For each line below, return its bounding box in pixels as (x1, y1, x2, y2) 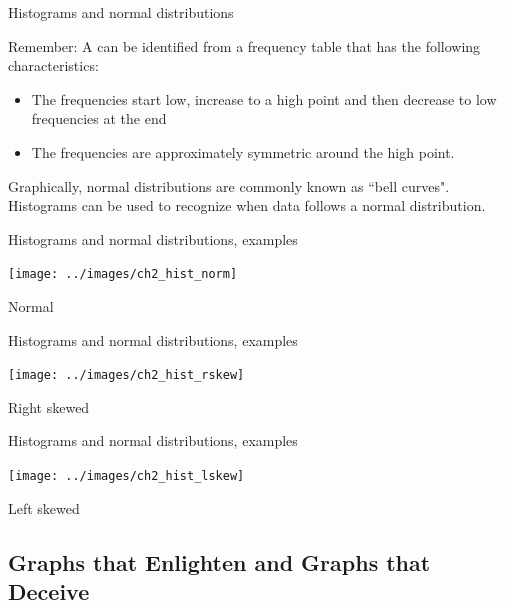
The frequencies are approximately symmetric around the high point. (31, 141, 455, 162)
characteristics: (8, 55, 99, 76)
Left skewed (8, 497, 80, 518)
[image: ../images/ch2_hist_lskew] (8, 469, 245, 484)
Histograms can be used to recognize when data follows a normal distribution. (8, 195, 486, 216)
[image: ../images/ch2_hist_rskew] (8, 368, 245, 383)
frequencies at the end (31, 108, 167, 129)
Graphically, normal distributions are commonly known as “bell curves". (8, 175, 450, 196)
